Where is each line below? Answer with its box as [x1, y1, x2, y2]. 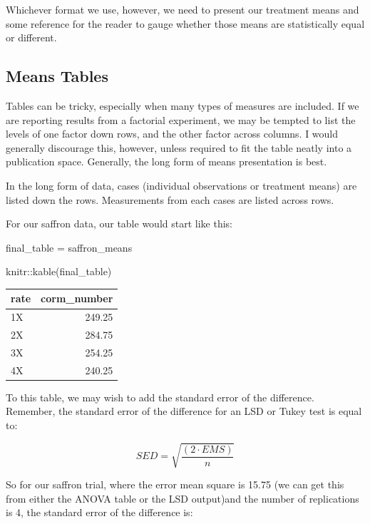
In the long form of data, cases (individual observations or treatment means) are [6, 178, 357, 192]
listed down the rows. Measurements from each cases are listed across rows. [6, 192, 334, 207]
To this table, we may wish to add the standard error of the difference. [6, 389, 314, 404]
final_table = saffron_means [6, 240, 133, 255]
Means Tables [6, 65, 108, 87]
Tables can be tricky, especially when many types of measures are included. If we [6, 98, 359, 113]
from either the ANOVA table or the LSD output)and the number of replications [6, 490, 359, 505]
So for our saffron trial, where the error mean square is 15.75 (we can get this [6, 477, 344, 492]
